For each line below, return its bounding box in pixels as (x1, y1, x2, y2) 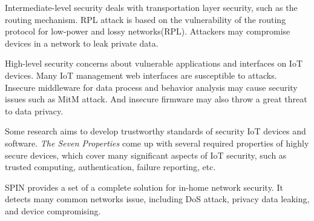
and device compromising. (5, 204, 101, 217)
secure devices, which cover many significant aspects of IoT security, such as (5, 148, 287, 161)
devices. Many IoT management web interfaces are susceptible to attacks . (5, 68, 277, 81)
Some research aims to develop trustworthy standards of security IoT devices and (5, 125, 306, 137)
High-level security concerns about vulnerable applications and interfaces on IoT (5, 57, 303, 70)
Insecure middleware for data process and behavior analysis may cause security (5, 81, 298, 93)
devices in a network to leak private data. (5, 36, 159, 49)
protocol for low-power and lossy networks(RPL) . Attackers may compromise (5, 25, 290, 38)
